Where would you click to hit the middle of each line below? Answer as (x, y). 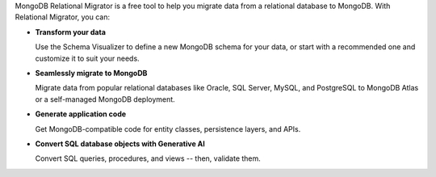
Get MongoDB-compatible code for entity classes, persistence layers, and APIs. (168, 129)
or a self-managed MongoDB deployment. (105, 99)
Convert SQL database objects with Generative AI (120, 143)
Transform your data (71, 32)
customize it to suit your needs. (88, 58)
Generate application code (81, 114)
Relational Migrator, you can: (63, 17)
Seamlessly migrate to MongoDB (91, 73)
